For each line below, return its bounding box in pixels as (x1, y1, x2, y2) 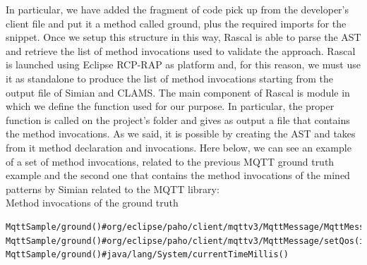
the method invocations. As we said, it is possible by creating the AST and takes (6, 126, 356, 141)
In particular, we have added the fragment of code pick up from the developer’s (6, 2, 349, 16)
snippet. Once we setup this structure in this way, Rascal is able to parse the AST (6, 30, 361, 44)
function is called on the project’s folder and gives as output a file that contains (6, 112, 350, 127)
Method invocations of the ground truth (6, 195, 179, 210)
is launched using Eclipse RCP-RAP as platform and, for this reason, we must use (6, 57, 361, 72)
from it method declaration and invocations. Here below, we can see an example (6, 140, 351, 154)
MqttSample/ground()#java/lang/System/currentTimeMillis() (6, 249, 289, 260)
